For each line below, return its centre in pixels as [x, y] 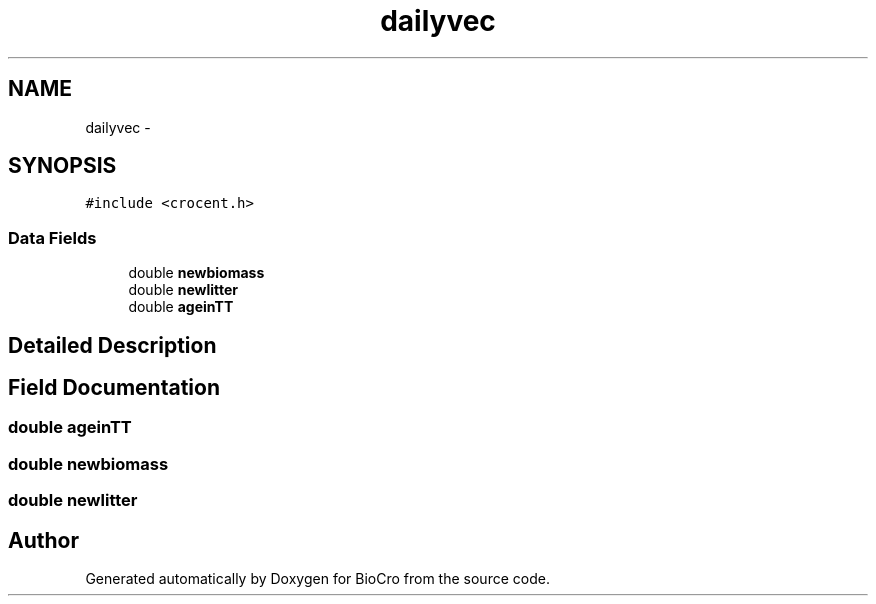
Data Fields [52, 237]
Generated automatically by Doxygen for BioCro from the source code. [317, 579]
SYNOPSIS [62, 166]
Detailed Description [112, 345]
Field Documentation [114, 388]
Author [43, 540]
